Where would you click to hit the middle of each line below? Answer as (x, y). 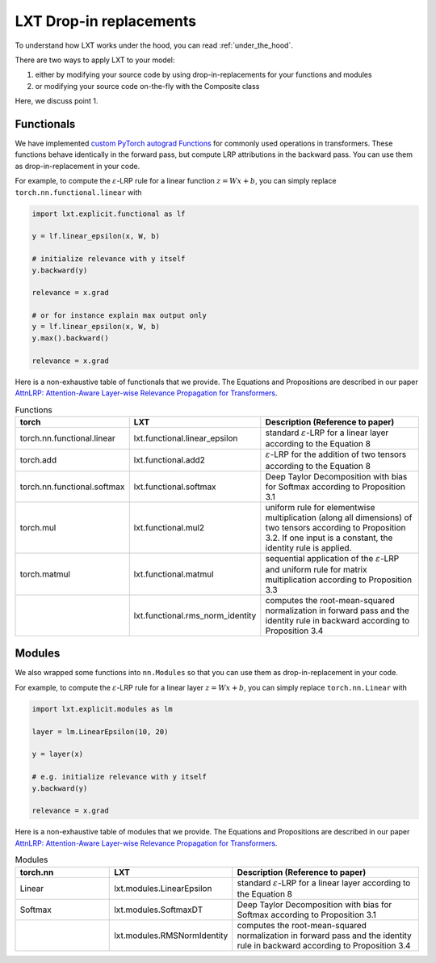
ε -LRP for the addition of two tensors (336, 454)
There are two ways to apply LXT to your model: (95, 60)
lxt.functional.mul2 (169, 527)
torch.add (38, 460)
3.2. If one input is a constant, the (329, 538)
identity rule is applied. (308, 547)
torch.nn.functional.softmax (72, 487)
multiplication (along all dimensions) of (339, 517)
